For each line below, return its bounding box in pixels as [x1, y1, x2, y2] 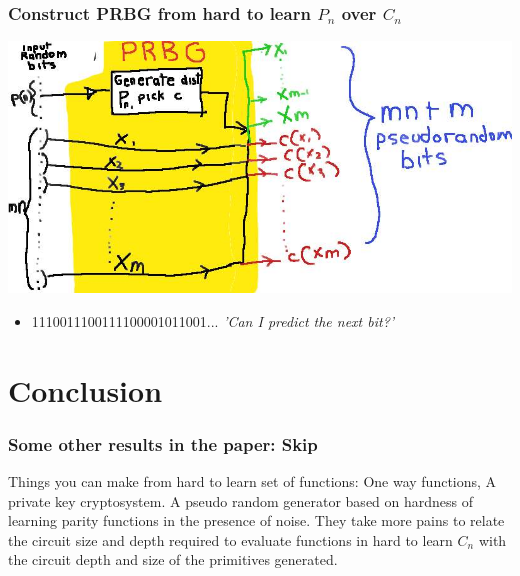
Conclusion [8, 369, 163, 410]
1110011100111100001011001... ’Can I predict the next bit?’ [31, 310, 395, 331]
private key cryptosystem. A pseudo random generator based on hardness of [8, 490, 474, 511]
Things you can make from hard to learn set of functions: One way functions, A [8, 471, 497, 491]
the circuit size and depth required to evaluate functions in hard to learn [8, 529, 453, 550]
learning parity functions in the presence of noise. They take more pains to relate [8, 510, 505, 531]
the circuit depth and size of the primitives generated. [8, 549, 338, 570]
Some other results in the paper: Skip [8, 431, 318, 456]
